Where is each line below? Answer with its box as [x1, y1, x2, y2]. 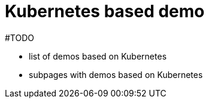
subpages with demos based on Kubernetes [29, 69, 203, 80]
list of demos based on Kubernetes [29, 51, 167, 61]
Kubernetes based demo [5, 1, 205, 21]
